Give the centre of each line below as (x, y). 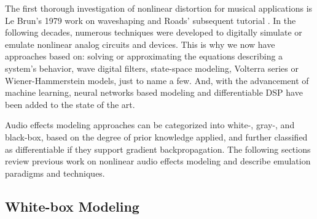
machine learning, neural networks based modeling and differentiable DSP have (154, 92)
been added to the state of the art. (70, 104)
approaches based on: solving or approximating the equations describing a (144, 56)
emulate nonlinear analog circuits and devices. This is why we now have (140, 44)
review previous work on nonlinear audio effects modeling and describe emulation (158, 161)
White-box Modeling (72, 206)
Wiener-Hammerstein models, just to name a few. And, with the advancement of (157, 80)
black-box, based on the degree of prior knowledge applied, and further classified (156, 136)
